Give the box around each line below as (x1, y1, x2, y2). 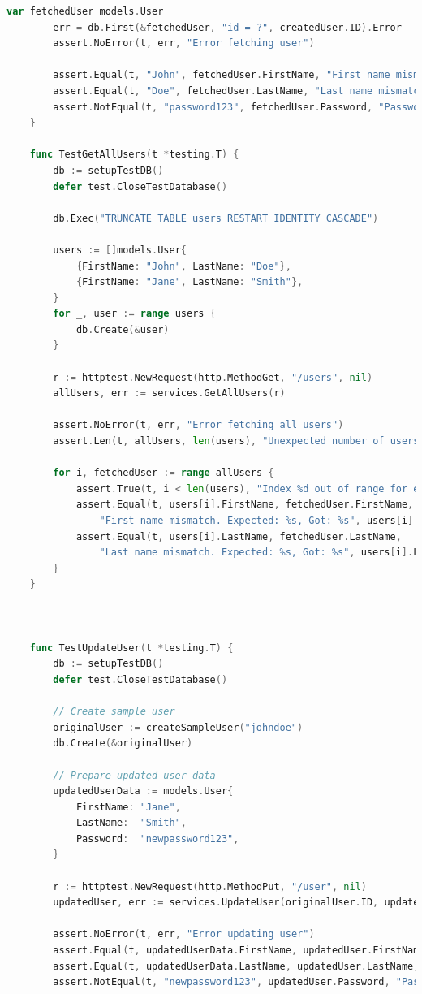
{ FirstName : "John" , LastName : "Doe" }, (75, 260, 291, 272)
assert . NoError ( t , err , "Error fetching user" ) (53, 37, 315, 50)
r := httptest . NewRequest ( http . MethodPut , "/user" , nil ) (53, 880, 368, 892)
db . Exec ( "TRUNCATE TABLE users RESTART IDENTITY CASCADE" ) (53, 212, 379, 224)
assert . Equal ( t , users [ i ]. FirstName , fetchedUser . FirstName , (75, 499, 414, 511)
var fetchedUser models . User (6, 6, 164, 17)
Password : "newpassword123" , (75, 832, 239, 845)
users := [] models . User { (53, 244, 187, 256)
